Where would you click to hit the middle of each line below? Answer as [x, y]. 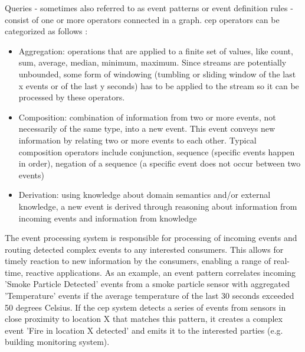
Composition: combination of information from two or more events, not [147, 117]
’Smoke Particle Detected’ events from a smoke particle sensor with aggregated [147, 284]
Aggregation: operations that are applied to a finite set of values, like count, [156, 50]
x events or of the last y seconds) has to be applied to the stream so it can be [159, 85]
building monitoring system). [57, 342]
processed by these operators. [72, 97]
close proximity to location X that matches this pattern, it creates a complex [144, 319]
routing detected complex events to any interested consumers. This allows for [144, 249]
